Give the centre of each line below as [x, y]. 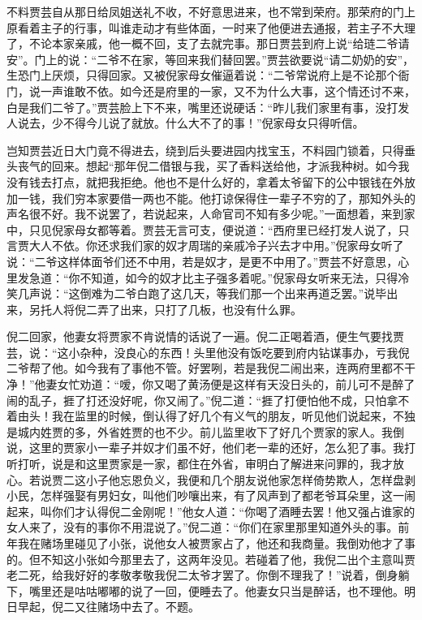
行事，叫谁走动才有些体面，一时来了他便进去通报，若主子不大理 [245, 27]
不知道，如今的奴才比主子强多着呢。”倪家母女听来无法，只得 [239, 277]
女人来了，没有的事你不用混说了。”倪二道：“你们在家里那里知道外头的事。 [202, 527]
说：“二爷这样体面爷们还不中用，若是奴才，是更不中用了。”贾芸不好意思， [202, 261]
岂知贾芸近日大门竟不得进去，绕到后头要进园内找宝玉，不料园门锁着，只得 [205, 150]
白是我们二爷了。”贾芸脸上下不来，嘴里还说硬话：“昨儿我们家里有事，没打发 [208, 107]
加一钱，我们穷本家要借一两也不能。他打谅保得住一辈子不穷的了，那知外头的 [211, 198]
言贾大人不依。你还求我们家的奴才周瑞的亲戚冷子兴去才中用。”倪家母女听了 [205, 245]
